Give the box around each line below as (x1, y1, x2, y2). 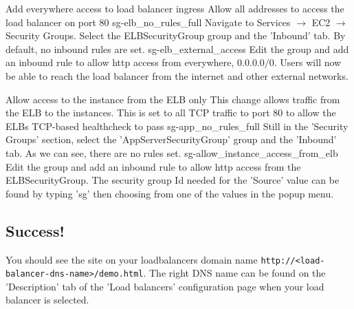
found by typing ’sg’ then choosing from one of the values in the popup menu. (5, 186, 334, 200)
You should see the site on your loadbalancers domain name (5, 252, 258, 266)
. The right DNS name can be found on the (143, 266, 326, 280)
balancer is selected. (5, 292, 89, 307)
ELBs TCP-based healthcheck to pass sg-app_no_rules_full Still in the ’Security (5, 118, 349, 133)
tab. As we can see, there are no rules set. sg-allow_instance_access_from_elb (5, 145, 338, 160)
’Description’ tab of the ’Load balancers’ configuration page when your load (5, 279, 324, 293)
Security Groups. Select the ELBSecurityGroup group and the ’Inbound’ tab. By (5, 28, 346, 43)
